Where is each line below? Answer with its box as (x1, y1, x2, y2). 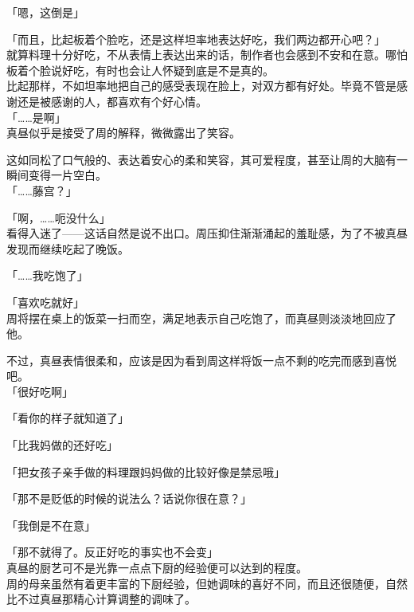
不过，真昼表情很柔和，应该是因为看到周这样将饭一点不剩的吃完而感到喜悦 (6, 351, 396, 368)
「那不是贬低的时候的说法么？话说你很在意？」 (6, 490, 252, 507)
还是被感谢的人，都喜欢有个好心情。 (17, 92, 207, 109)
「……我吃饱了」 (6, 267, 88, 284)
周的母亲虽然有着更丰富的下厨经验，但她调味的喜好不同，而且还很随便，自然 (6, 575, 408, 591)
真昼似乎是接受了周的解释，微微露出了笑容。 (6, 124, 240, 141)
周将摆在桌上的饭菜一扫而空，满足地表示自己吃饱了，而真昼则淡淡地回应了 (6, 309, 396, 326)
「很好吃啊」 (6, 382, 73, 399)
